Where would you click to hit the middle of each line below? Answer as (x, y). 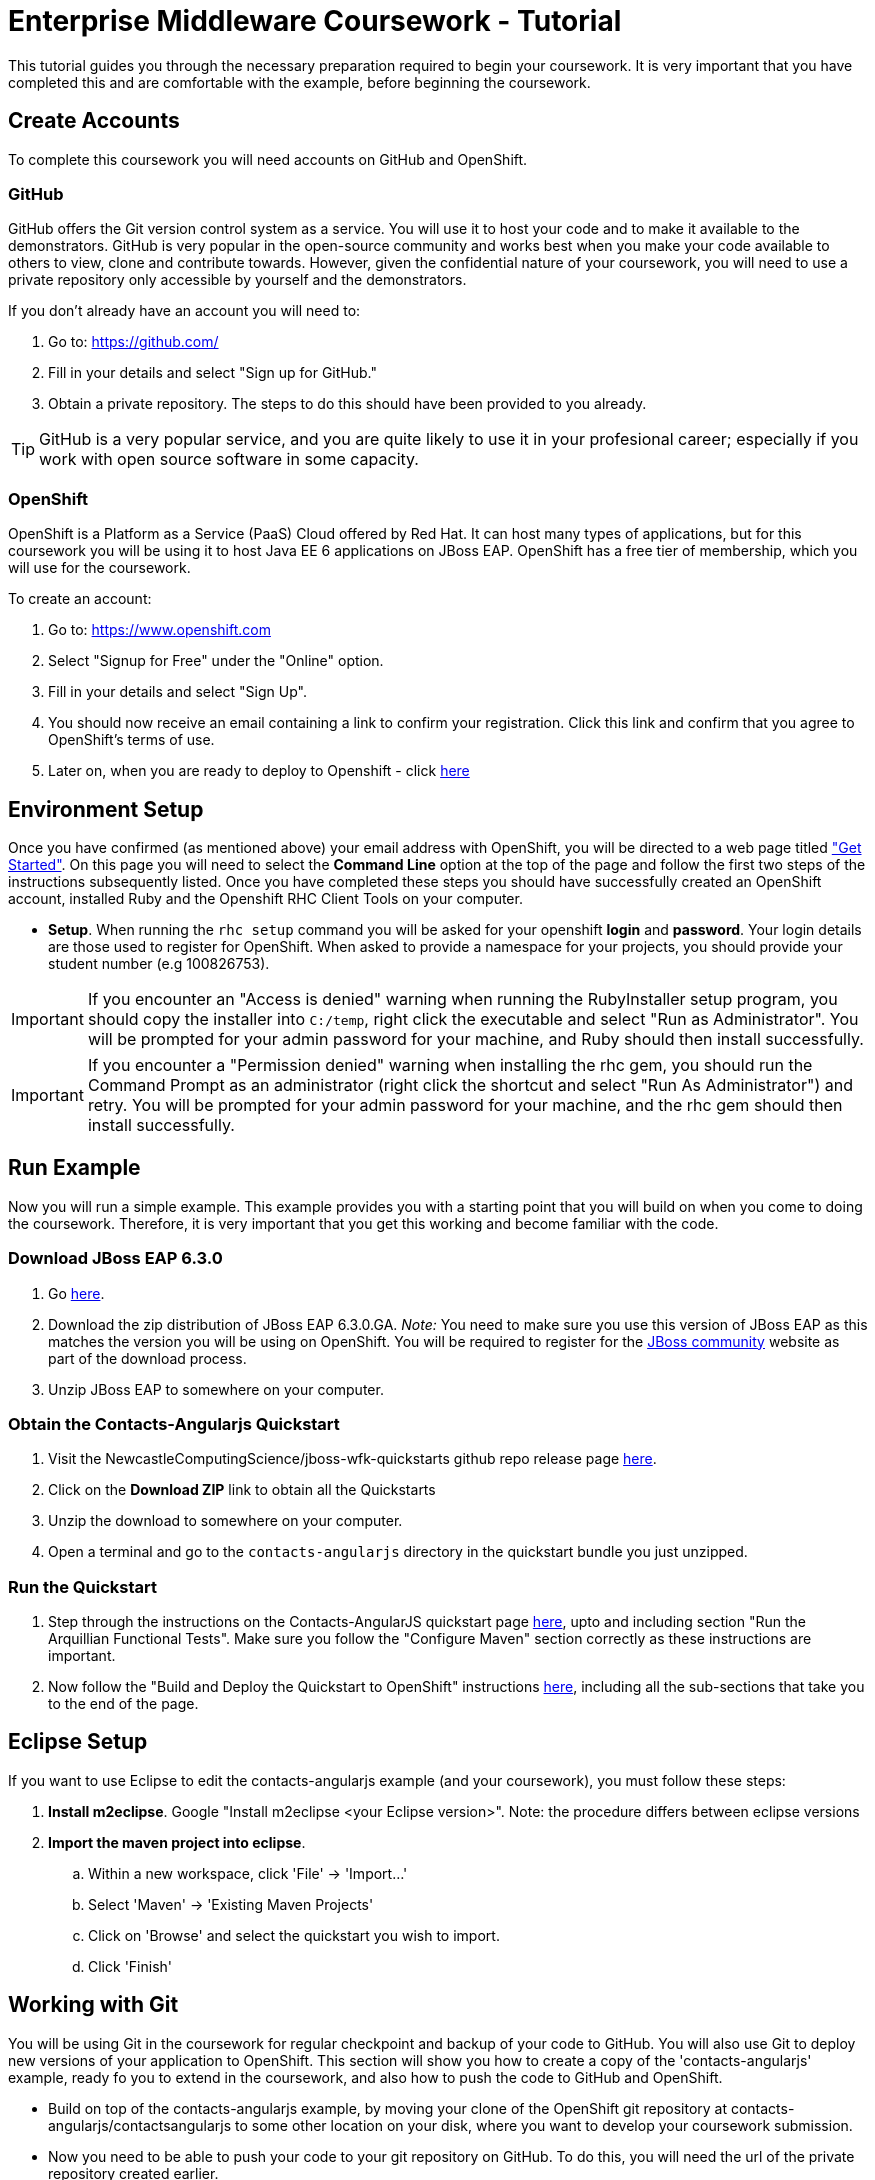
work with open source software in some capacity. (229, 459)
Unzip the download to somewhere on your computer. (225, 1521)
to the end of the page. (123, 1704)
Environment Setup (106, 809)
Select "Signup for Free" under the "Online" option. (216, 661)
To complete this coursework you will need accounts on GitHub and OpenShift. (268, 159)
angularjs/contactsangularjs (140, 2125)
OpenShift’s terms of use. (131, 740)
